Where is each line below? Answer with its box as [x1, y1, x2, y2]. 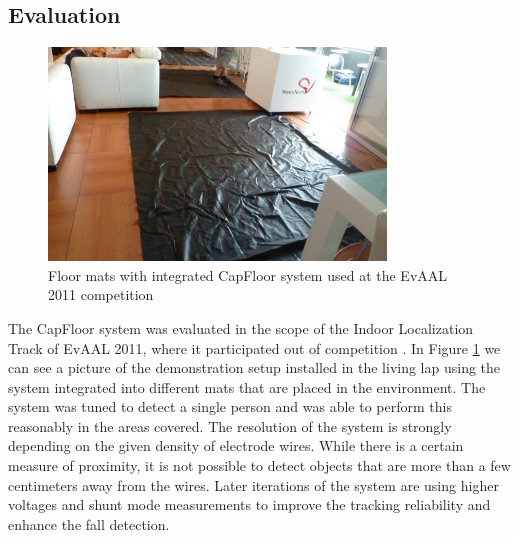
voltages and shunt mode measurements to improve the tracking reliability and [8, 494, 491, 515]
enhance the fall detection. [8, 513, 170, 534]
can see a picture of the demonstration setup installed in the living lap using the [8, 357, 501, 378]
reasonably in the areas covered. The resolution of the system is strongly [8, 415, 452, 436]
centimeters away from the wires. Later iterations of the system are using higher [8, 474, 499, 495]
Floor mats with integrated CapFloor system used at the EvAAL [48, 264, 448, 285]
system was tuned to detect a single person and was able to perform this [8, 396, 452, 417]
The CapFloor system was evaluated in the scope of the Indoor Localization [8, 317, 474, 338]
